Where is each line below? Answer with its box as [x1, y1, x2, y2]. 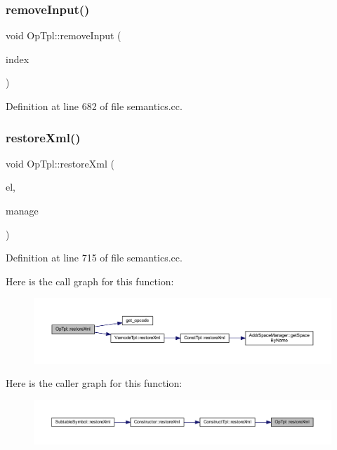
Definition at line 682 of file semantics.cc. [6, 99, 183, 113]
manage [6, 203, 39, 217]
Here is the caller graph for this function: [6, 376, 183, 390]
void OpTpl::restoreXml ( [6, 156, 114, 170]
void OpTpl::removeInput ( [6, 28, 121, 43]
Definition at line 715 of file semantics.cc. [6, 250, 183, 265]
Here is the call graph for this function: [6, 273, 174, 288]
